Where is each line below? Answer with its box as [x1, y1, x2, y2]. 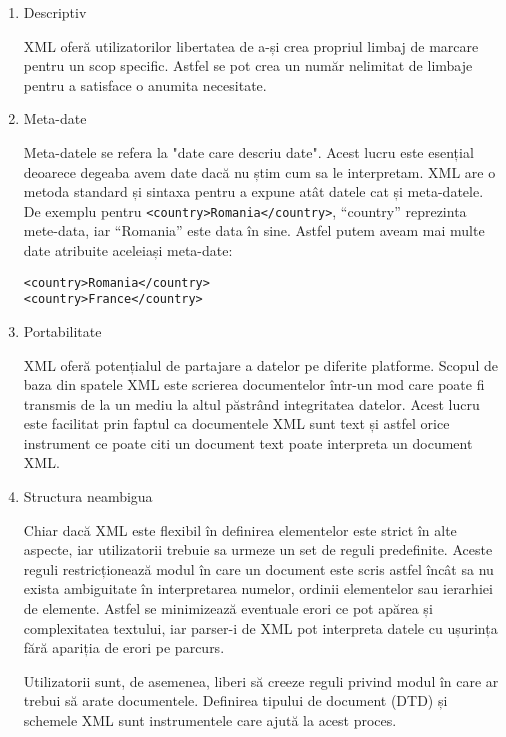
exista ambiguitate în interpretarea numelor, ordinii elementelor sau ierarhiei [23, 578, 493, 599]
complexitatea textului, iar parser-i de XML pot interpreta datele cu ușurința [23, 617, 498, 638]
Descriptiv [23, 2, 87, 22]
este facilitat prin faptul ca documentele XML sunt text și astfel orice [23, 413, 450, 434]
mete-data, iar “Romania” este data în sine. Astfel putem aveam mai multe [23, 220, 485, 241]
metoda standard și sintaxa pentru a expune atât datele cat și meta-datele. [23, 181, 484, 202]
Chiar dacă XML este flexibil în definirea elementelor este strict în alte [23, 519, 457, 540]
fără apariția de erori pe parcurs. [23, 637, 225, 658]
